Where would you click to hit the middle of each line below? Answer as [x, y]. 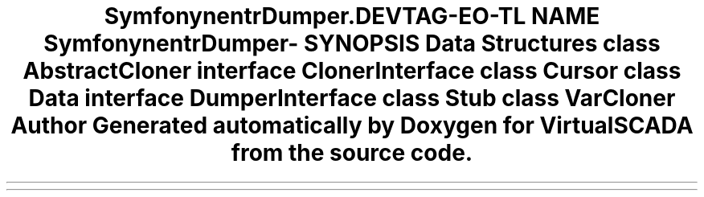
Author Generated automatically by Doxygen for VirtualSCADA [352, 125]
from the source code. [352, 153]
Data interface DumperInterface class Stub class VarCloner [352, 98]
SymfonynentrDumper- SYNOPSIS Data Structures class [352, 43]
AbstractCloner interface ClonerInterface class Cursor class [352, 71]
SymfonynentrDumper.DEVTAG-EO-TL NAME [352, 16]
